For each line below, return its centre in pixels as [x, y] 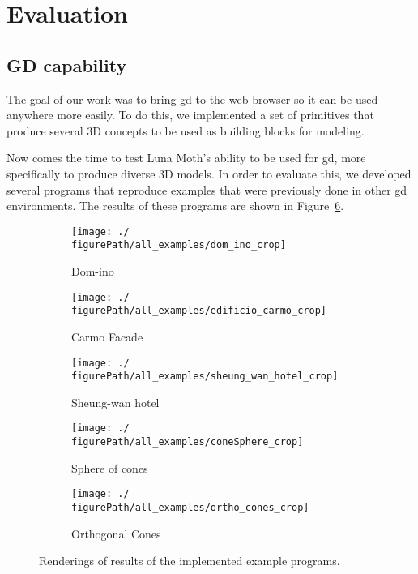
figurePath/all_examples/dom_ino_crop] [179, 245]
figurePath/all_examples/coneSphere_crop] [188, 442]
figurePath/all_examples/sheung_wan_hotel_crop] [205, 377]
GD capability [67, 64]
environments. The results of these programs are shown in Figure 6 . [175, 206]
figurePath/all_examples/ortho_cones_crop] [190, 508]
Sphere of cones [110, 467]
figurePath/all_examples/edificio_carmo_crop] [199, 311]
